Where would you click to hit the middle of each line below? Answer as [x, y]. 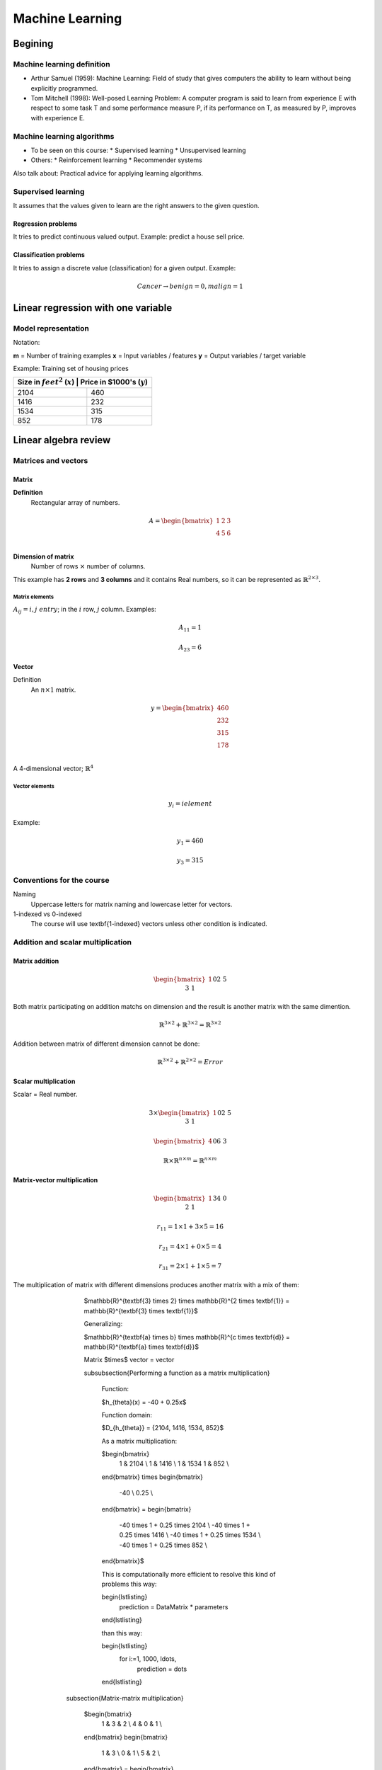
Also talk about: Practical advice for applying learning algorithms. [108, 173]
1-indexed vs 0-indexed [47, 914]
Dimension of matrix [44, 556]
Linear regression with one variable [93, 308]
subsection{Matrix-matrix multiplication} [125, 1698]
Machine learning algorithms [64, 136]
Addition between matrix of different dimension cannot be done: [106, 1044]
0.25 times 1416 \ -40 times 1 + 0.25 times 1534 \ [190, 1535]
